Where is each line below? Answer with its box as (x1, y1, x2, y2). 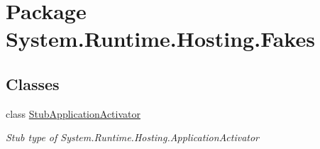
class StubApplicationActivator (6, 106, 141, 121)
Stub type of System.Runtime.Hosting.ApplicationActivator (6, 130, 260, 145)
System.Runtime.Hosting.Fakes (6, 24, 315, 53)
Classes (6, 72, 60, 94)
